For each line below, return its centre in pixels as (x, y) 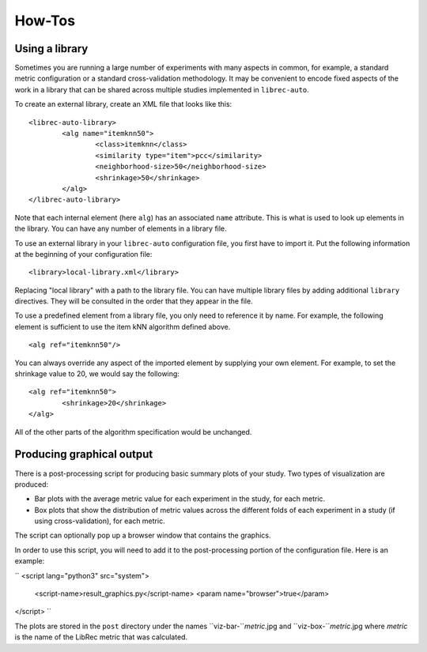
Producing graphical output (84, 454)
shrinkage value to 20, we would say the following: (97, 374)
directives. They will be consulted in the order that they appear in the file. (134, 301)
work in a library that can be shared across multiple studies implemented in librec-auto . (162, 89)
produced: (32, 484)
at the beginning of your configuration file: (83, 254)
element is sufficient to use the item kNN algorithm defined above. (123, 326)
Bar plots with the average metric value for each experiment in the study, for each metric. (180, 499)
